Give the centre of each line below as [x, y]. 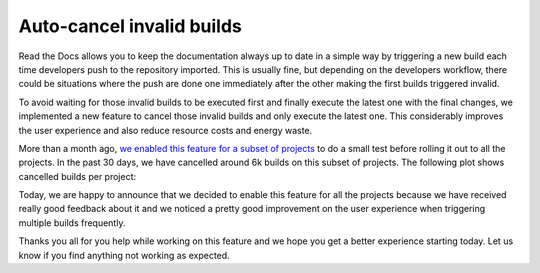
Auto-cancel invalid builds [130, 26]
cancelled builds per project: [77, 176]
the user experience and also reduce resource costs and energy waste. [165, 130]
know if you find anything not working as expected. [124, 255]
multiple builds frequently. [72, 222]
